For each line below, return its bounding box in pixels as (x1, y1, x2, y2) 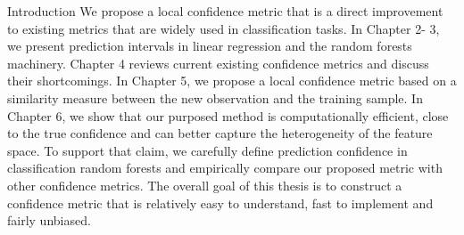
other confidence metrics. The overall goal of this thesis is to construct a (7, 175, 402, 194)
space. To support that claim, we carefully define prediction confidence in (7, 141, 408, 159)
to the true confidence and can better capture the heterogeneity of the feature (7, 124, 433, 142)
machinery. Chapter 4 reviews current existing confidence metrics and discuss (7, 53, 429, 72)
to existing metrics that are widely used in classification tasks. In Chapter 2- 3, (7, 19, 440, 37)
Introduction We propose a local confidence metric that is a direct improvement (7, 2, 443, 20)
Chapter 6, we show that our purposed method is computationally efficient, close (7, 106, 449, 125)
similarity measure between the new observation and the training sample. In (7, 88, 423, 107)
